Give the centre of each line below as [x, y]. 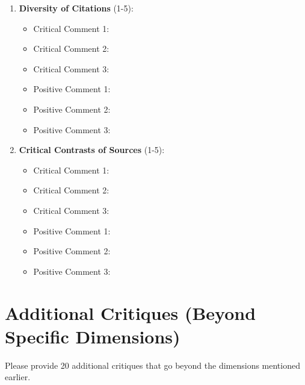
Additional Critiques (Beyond [131, 312]
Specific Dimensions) [93, 336]
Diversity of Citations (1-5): [76, 8]
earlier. [18, 377]
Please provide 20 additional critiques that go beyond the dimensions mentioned [152, 365]
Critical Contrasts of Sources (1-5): [92, 150]
